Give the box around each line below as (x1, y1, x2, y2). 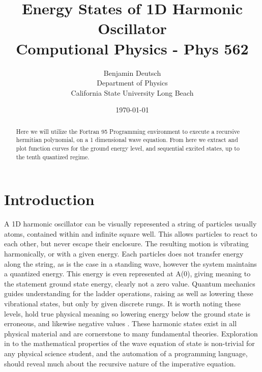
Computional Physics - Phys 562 (16, 38, 249, 59)
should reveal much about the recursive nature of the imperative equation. (4, 358, 236, 368)
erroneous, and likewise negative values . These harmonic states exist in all (4, 318, 237, 329)
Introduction (4, 189, 95, 210)
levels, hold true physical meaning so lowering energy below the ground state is (4, 308, 250, 319)
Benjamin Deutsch (103, 67, 161, 78)
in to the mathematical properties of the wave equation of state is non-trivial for (4, 338, 255, 349)
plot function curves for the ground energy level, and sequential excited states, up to (16, 144, 240, 152)
